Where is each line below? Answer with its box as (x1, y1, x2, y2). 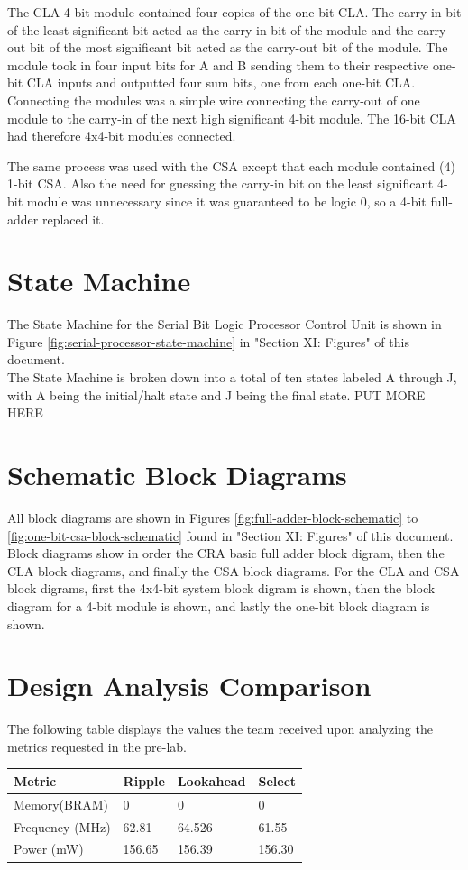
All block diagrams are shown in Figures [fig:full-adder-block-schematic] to (7, 508, 418, 527)
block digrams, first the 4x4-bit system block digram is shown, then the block (7, 579, 436, 598)
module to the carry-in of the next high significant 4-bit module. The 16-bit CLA (7, 108, 456, 127)
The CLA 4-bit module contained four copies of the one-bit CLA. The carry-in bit (7, 3, 462, 21)
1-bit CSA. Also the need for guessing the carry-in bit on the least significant (7, 174, 434, 193)
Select (258, 771, 297, 790)
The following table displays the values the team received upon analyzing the (7, 719, 433, 738)
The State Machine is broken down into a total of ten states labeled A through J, (7, 368, 457, 387)
